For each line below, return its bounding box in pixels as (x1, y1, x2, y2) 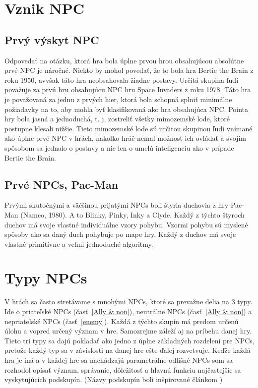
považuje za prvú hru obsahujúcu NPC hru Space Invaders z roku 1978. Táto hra (4, 84, 251, 95)
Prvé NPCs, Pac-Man (4, 176, 119, 192)
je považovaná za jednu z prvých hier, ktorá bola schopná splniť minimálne (4, 94, 232, 104)
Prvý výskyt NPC (4, 32, 99, 47)
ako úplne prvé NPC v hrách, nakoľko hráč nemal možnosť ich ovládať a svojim (4, 133, 246, 143)
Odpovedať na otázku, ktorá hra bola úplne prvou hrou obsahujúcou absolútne (4, 55, 244, 65)
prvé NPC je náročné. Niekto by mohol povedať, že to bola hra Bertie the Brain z (4, 65, 254, 75)
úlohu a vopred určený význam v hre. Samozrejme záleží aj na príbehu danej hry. (4, 326, 252, 336)
